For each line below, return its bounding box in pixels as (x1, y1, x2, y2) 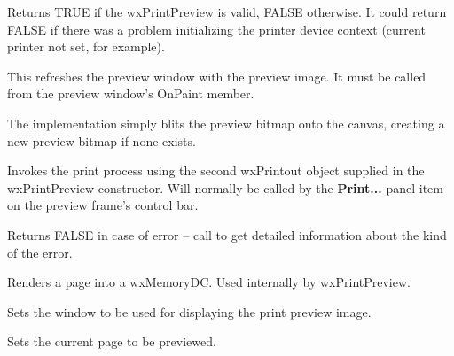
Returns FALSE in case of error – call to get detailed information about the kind (7, 225, 447, 244)
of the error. (7, 243, 73, 261)
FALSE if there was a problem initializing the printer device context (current (7, 19, 426, 38)
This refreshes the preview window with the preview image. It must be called (7, 66, 427, 85)
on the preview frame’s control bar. (7, 196, 199, 214)
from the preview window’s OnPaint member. (7, 84, 254, 103)
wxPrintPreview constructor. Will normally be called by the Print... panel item (7, 178, 443, 197)
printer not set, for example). (7, 37, 165, 56)
